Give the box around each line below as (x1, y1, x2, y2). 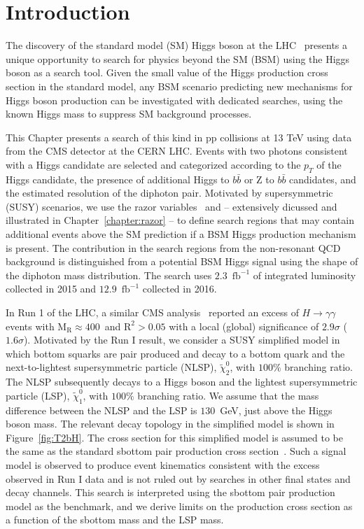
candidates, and (289, 171, 356, 186)
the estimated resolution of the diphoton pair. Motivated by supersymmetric (6, 185, 333, 200)
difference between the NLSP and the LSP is (6, 402, 197, 417)
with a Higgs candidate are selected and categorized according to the (6, 157, 301, 171)
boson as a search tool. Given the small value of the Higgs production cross (6, 65, 328, 80)
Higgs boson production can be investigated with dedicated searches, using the (6, 92, 343, 107)
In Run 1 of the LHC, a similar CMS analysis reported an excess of (6, 305, 299, 320)
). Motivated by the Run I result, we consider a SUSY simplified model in (23, 332, 340, 347)
